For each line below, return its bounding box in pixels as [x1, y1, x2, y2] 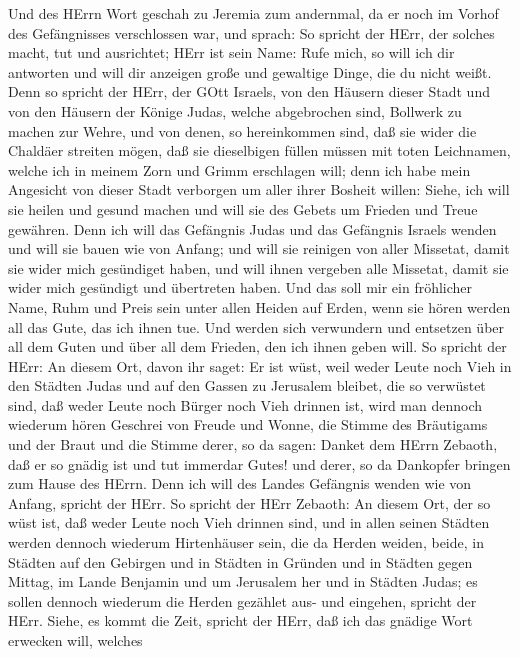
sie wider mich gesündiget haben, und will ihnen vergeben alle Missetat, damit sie [8, 257, 509, 278]
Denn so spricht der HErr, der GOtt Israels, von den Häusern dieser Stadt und [8, 81, 490, 102]
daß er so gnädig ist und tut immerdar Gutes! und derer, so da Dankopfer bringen [8, 453, 511, 474]
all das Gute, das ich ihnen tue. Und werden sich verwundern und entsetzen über [8, 316, 505, 337]
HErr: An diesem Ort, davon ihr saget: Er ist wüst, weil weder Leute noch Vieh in [8, 355, 512, 376]
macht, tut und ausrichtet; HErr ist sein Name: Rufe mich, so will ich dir [8, 42, 455, 63]
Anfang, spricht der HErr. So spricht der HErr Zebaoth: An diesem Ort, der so [8, 492, 491, 513]
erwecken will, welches [8, 630, 143, 650]
